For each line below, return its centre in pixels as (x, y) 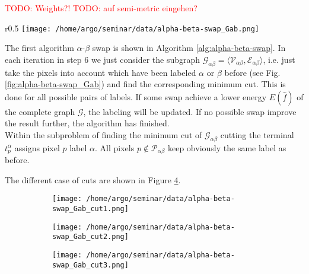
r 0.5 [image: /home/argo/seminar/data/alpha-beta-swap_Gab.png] (132, 28)
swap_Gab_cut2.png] (90, 237)
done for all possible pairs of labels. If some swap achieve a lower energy (136, 96)
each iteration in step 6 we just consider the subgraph (103, 59)
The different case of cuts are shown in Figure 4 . (93, 179)
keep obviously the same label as (227, 147)
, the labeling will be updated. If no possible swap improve (190, 111)
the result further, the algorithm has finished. (87, 123)
